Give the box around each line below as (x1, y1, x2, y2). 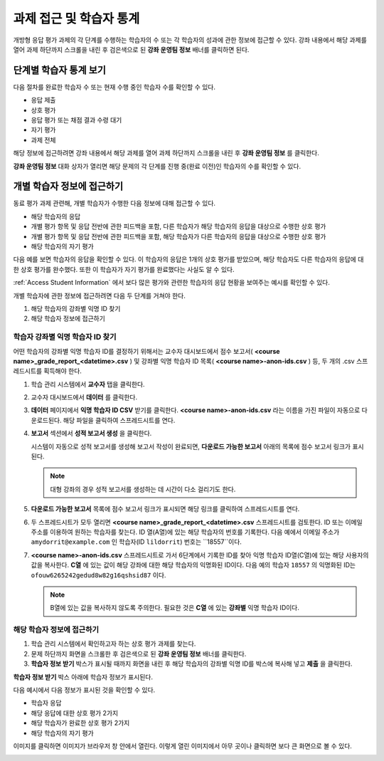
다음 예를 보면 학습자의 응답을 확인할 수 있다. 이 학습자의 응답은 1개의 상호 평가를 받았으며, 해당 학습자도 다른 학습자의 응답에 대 (13, 255, 364, 263)
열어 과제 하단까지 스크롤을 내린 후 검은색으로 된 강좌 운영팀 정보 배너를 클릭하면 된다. (13, 45, 250, 53)
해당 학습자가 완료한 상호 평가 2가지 (31, 719, 130, 728)
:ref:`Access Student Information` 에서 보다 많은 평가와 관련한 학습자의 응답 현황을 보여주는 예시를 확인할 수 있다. (13, 278, 330, 287)
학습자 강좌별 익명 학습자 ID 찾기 (13, 332, 117, 342)
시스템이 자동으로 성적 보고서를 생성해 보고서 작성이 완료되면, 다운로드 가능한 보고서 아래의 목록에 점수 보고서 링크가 (31, 442, 351, 451)
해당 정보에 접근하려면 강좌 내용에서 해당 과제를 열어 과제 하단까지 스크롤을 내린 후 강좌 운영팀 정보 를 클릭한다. (13, 149, 319, 157)
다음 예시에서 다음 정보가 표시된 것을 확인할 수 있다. (13, 686, 156, 694)
